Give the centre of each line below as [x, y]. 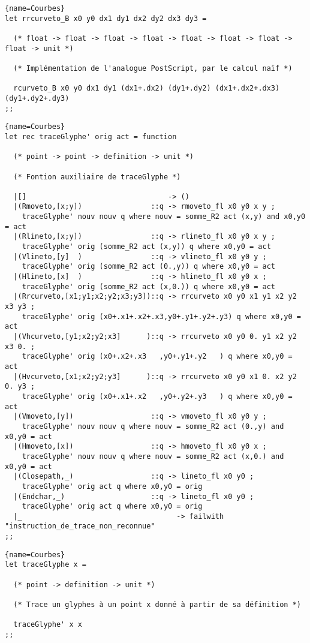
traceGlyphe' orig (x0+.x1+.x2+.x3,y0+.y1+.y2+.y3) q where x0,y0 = [161, 316]
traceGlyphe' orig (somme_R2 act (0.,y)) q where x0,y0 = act [149, 267]
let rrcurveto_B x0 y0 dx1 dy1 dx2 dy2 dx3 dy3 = [106, 18]
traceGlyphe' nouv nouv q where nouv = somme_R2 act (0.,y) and [153, 426]
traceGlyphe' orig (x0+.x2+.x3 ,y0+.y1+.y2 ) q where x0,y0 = [157, 357]
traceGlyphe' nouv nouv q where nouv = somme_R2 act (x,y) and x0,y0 [164, 217]
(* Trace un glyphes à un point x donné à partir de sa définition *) [157, 605]
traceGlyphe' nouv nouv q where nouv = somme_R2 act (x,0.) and [153, 456]
